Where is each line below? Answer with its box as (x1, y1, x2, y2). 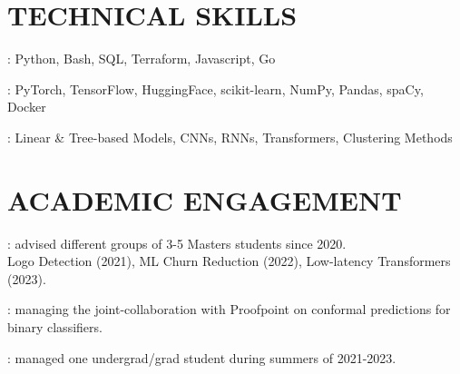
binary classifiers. (7, 318, 103, 336)
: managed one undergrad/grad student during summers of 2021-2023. (7, 348, 396, 367)
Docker (7, 97, 46, 116)
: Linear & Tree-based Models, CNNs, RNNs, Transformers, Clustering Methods (7, 127, 453, 146)
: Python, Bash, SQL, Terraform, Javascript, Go (7, 49, 276, 68)
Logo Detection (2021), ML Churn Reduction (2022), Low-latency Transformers (7, 251, 451, 271)
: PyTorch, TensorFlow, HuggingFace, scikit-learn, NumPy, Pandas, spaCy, (7, 79, 424, 98)
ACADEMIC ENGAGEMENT (7, 181, 402, 218)
